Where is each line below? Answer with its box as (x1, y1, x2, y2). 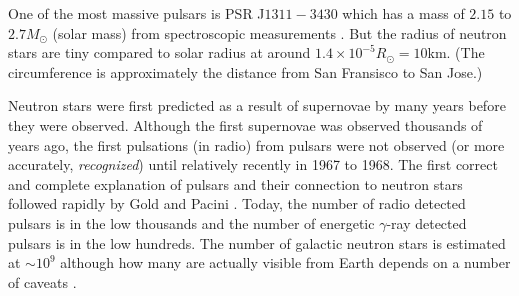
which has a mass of (342, 3, 465, 23)
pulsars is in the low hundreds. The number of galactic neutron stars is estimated (8, 232, 506, 253)
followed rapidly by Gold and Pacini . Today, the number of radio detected (8, 193, 466, 214)
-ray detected (386, 212, 467, 233)
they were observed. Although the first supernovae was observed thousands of (8, 114, 483, 135)
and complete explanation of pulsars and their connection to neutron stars (8, 173, 463, 194)
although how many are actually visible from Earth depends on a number (60, 252, 511, 273)
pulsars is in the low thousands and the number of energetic (8, 212, 375, 233)
